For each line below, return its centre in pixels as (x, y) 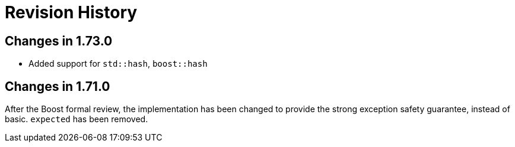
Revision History (71, 12)
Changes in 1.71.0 (58, 86)
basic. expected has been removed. (77, 119)
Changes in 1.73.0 (59, 41)
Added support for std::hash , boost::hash (118, 64)
